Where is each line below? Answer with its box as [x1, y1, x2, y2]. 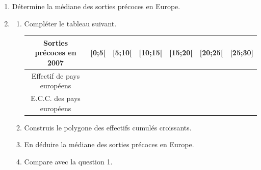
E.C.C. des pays [31, 93, 81, 104]
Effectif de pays [31, 70, 80, 81]
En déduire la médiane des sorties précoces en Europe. [24, 139, 194, 150]
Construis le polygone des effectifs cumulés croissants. [24, 122, 192, 132]
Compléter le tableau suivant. [24, 18, 117, 28]
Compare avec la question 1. [24, 156, 113, 167]
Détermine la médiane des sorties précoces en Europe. [12, 1, 180, 11]
